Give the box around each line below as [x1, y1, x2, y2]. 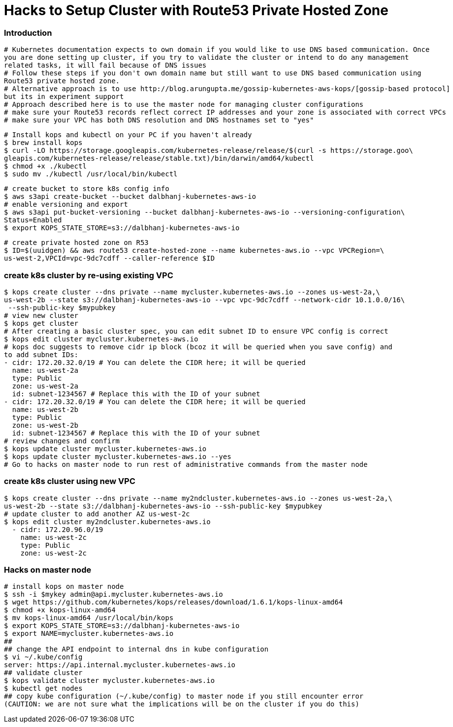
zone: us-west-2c [20, 549, 87, 557]
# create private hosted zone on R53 [4, 239, 149, 247]
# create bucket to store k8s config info [4, 185, 170, 193]
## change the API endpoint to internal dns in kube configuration [4, 645, 269, 654]
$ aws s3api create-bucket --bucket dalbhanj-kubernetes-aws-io [4, 193, 256, 201]
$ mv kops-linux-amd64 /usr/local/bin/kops [4, 614, 174, 622]
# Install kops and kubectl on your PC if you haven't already [4, 131, 252, 139]
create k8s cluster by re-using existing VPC [4, 270, 174, 280]
